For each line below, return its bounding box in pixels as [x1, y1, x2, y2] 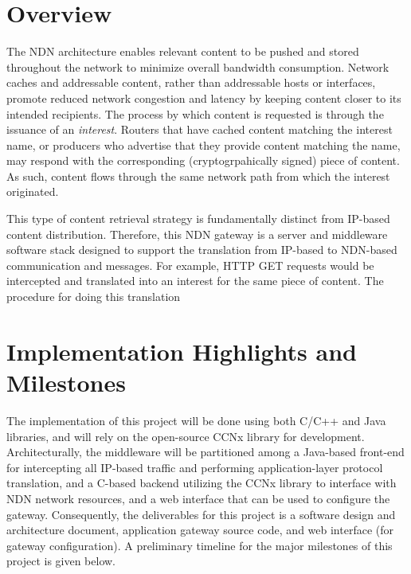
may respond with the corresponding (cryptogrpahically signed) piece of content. [6, 152, 400, 169]
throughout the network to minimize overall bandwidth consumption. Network [6, 58, 389, 75]
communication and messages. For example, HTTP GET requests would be [6, 256, 374, 273]
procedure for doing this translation [6, 288, 181, 305]
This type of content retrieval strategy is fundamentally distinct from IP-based [6, 210, 390, 227]
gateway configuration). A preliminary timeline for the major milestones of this [6, 537, 393, 553]
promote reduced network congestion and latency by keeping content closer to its [6, 89, 401, 106]
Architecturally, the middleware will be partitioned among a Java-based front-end [6, 443, 405, 460]
